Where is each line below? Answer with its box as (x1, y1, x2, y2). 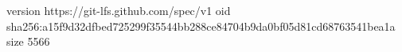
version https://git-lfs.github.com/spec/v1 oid (6, 2, 231, 18)
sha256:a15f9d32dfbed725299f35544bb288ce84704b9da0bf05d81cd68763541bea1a (6, 17, 396, 34)
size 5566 (6, 33, 50, 50)
